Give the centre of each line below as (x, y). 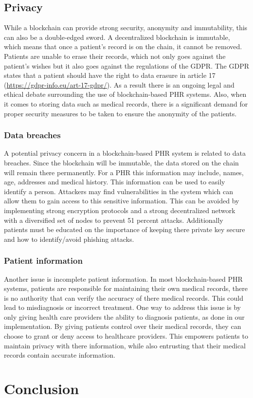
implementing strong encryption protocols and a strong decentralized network (120, 210)
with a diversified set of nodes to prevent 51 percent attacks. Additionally (114, 220)
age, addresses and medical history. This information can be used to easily (115, 182)
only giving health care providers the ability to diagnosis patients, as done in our (124, 317)
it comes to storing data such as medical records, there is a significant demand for (126, 103)
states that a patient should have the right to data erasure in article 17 (110, 75)
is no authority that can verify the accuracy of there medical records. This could (124, 298)
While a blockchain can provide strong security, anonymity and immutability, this (126, 27)
